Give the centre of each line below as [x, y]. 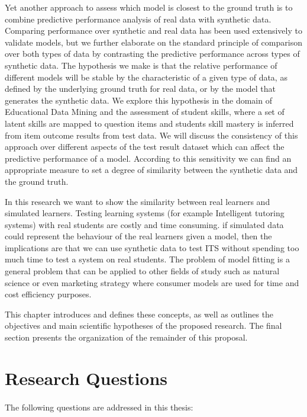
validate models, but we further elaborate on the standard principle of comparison [153, 42]
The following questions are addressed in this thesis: [99, 407]
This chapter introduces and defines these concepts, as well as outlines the [139, 314]
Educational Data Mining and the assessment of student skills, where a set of [145, 112]
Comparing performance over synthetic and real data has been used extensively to [153, 31]
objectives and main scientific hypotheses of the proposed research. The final [143, 325]
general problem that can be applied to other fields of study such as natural [142, 271]
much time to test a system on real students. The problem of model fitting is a [147, 259]
